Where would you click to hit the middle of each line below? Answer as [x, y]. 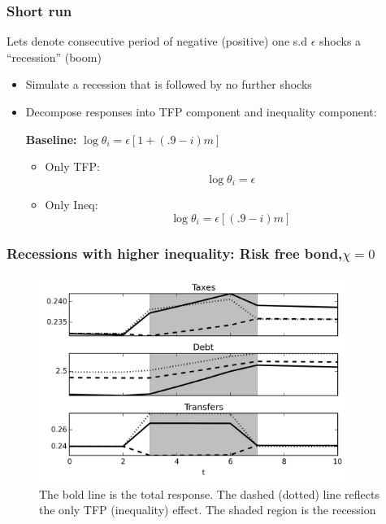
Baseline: [51, 139]
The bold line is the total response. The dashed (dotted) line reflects [209, 493]
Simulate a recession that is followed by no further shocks [169, 84]
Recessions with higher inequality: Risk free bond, [175, 253]
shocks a [340, 41]
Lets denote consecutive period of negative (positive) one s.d [157, 41]
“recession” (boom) [54, 57]
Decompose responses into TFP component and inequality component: [201, 111]
